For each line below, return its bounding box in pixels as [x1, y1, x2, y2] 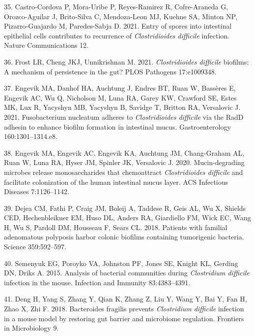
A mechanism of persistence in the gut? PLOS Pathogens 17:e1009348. [4, 66, 217, 76]
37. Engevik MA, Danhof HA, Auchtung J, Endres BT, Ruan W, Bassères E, [4, 83, 236, 93]
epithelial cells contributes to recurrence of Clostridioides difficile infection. [4, 30, 229, 40]
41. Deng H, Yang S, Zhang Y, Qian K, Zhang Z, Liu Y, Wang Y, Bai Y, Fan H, [4, 294, 247, 304]
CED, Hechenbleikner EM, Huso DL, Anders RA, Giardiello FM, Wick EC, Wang [4, 212, 251, 223]
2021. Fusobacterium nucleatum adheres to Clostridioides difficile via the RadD [4, 111, 244, 122]
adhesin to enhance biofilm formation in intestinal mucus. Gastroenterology [4, 121, 231, 132]
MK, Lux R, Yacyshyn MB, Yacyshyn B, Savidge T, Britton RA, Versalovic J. [4, 102, 241, 112]
